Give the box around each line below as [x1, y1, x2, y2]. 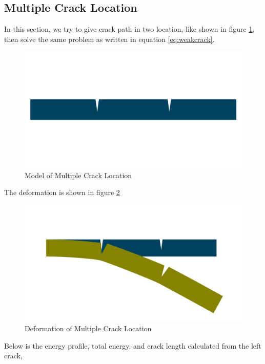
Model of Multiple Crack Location [25, 169, 132, 180]
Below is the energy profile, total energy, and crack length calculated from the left [4, 340, 261, 351]
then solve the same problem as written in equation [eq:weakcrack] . [4, 33, 215, 44]
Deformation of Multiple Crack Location [25, 323, 152, 334]
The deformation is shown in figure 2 [4, 187, 120, 198]
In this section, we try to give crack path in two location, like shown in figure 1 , [4, 24, 255, 34]
